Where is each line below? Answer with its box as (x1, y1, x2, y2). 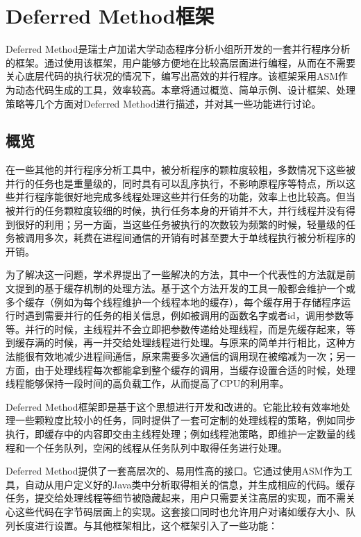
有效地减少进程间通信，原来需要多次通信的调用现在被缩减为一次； (34, 349, 336, 364)
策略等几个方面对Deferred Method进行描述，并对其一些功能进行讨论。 (6, 96, 321, 110)
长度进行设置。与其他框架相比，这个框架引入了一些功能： (15, 518, 278, 532)
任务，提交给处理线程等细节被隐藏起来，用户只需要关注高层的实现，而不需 (6, 491, 346, 505)
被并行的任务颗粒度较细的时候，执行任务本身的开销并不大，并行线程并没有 (6, 203, 346, 218)
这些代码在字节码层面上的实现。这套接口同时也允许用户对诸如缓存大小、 (15, 504, 346, 518)
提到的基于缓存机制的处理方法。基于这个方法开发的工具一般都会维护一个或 (15, 281, 355, 296)
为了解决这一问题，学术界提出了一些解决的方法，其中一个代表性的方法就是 (6, 267, 346, 282)
